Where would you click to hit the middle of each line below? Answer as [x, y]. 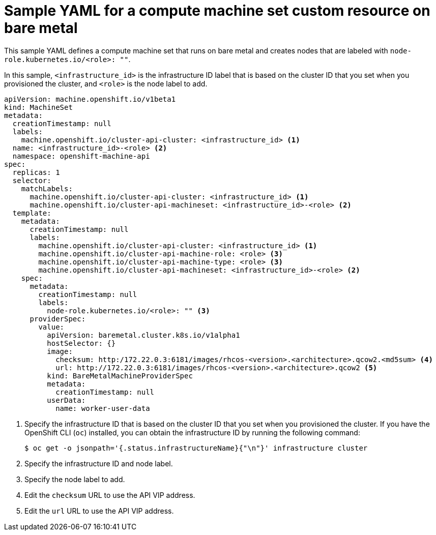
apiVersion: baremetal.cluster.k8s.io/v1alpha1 [143, 335]
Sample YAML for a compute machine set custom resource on [217, 11]
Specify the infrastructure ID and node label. [99, 463]
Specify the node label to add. [75, 479]
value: [51, 327]
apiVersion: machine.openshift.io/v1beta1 [90, 99]
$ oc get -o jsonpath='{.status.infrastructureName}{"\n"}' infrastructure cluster [196, 448]
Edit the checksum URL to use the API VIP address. [110, 495]
